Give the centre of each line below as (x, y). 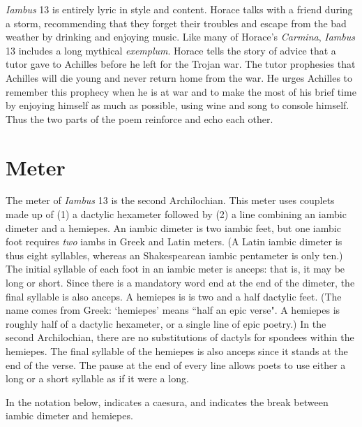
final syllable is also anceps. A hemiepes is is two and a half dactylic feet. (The (174, 296)
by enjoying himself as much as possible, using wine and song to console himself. (178, 105)
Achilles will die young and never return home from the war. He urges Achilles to (179, 77)
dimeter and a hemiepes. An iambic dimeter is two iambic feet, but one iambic (173, 227)
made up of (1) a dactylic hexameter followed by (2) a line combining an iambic (176, 214)
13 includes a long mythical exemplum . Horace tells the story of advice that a (171, 50)
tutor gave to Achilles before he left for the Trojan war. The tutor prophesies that (181, 64)
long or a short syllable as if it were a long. (97, 378)
